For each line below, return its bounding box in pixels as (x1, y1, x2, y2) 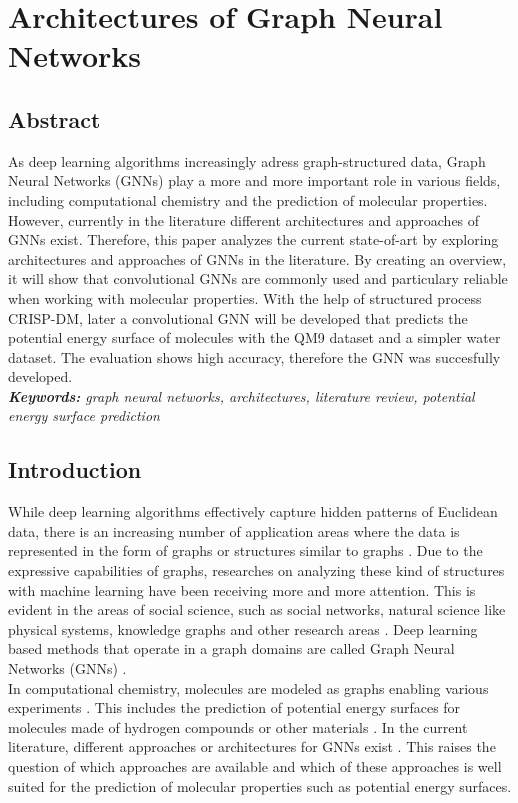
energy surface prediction (8, 405, 160, 426)
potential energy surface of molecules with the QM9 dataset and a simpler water (8, 327, 501, 348)
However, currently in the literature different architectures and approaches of (8, 209, 480, 230)
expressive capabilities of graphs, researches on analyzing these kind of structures (8, 560, 505, 581)
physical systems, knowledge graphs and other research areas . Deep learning (8, 618, 478, 639)
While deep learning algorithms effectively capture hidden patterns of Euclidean (8, 501, 498, 522)
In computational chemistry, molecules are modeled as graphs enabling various (8, 677, 489, 698)
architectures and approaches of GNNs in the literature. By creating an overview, (8, 248, 507, 269)
